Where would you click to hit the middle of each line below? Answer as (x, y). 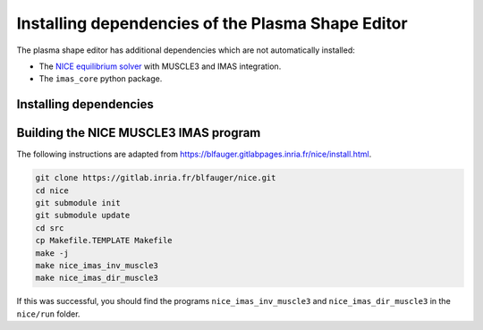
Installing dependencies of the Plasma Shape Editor (212, 23)
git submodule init (78, 203)
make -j (52, 253)
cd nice (52, 190)
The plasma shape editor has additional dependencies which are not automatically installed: (186, 50)
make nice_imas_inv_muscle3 (97, 265)
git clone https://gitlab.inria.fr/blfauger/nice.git (156, 178)
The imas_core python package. (101, 79)
